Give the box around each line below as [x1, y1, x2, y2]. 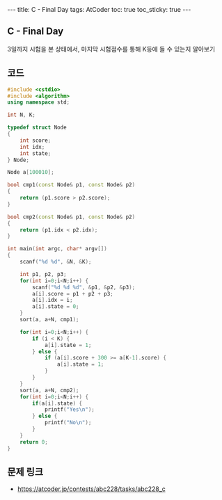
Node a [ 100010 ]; [7, 169, 54, 176]
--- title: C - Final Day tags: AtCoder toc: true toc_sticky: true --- [7, 6, 191, 13]
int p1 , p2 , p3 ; [19, 271, 68, 277]
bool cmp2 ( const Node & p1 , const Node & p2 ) [7, 213, 136, 220]
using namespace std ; [7, 99, 70, 106]
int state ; [19, 150, 51, 157]
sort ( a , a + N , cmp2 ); [19, 387, 79, 394]
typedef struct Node [7, 124, 68, 131]
